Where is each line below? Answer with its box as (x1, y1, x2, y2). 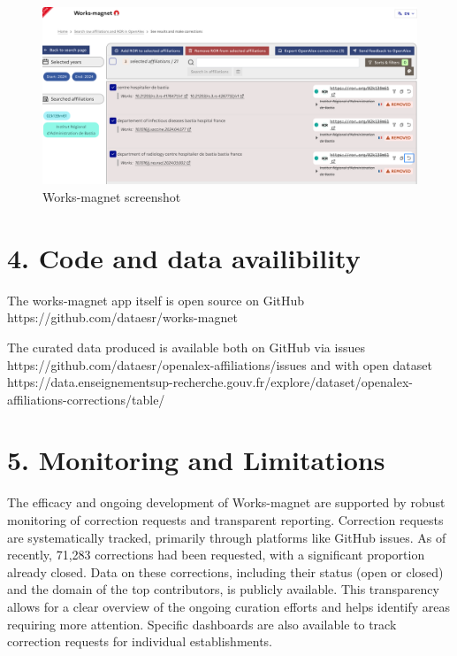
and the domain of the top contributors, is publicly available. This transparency (7, 580, 439, 598)
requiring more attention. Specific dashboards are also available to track (7, 614, 397, 633)
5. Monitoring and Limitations (7, 442, 385, 478)
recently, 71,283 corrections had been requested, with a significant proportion (7, 545, 425, 564)
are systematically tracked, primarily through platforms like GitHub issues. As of (7, 528, 446, 546)
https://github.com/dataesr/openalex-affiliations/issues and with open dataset (7, 355, 432, 374)
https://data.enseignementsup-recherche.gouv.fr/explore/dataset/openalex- (7, 373, 413, 391)
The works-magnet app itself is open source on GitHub (7, 290, 305, 309)
